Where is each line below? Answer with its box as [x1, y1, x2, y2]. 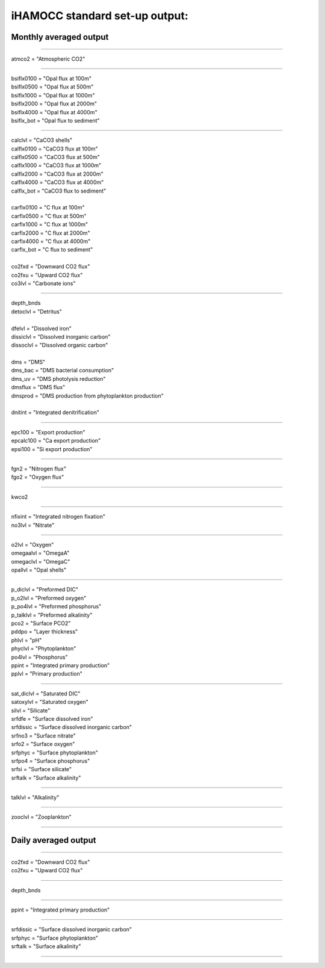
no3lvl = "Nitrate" [11, 521, 55, 529]
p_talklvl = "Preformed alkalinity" [11, 611, 93, 618]
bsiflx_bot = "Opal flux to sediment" [11, 117, 100, 124]
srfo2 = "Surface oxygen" [11, 741, 75, 748]
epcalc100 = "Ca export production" [11, 437, 101, 445]
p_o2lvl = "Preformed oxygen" [11, 594, 87, 602]
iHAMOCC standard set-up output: [11, 9, 189, 22]
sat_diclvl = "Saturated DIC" [11, 689, 81, 697]
